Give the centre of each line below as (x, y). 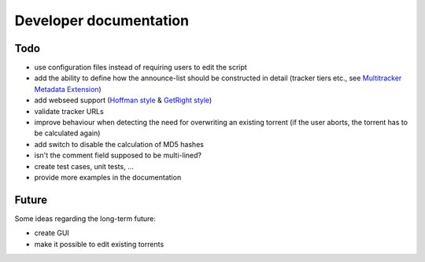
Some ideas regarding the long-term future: (85, 218)
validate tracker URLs (69, 111)
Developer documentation (102, 20)
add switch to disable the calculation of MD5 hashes (119, 144)
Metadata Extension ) (68, 89)
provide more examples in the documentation (108, 177)
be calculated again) (67, 133)
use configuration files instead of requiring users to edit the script (140, 68)
